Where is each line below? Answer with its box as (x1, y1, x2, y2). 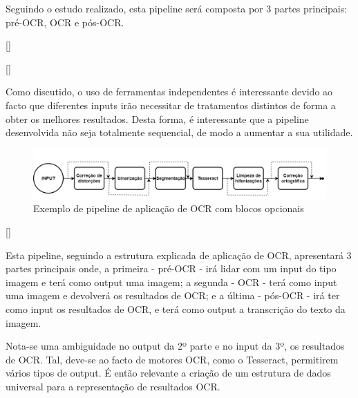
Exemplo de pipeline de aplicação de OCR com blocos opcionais (33, 201, 304, 216)
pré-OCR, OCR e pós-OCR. (6, 15, 124, 29)
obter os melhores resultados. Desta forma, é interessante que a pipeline (6, 111, 309, 126)
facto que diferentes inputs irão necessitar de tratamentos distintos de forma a (6, 97, 336, 112)
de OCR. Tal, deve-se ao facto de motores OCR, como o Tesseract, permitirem (6, 352, 339, 366)
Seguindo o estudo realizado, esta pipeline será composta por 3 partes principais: (6, 1, 348, 15)
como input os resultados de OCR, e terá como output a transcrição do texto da (6, 301, 346, 316)
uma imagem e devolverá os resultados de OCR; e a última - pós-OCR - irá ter (6, 288, 340, 303)
